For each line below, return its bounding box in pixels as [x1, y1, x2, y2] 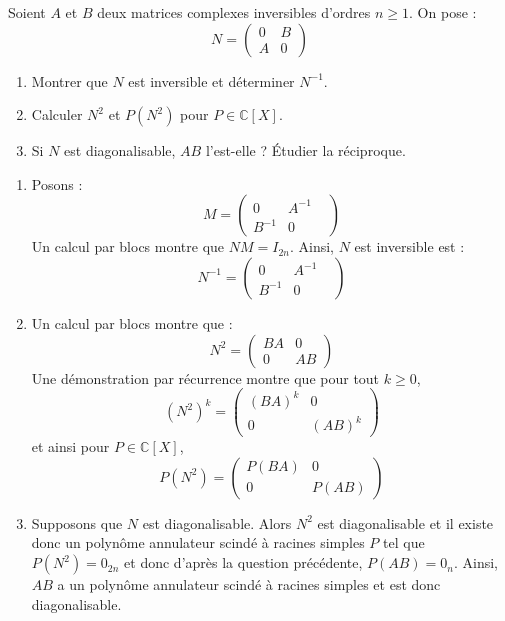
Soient [8, 2, 46, 22]
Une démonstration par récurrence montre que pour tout [31, 367, 380, 388]
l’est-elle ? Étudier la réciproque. [205, 140, 406, 161]
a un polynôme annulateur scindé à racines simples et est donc [57, 574, 441, 595]
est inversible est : [354, 236, 465, 257]
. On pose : [409, 2, 477, 22]
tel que [383, 532, 425, 553]
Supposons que [31, 512, 123, 533]
